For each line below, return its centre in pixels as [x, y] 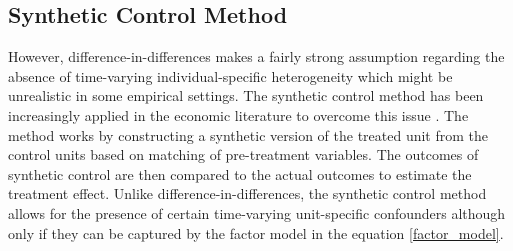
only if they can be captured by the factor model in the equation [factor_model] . [256, 232]
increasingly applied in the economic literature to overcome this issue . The [238, 114]
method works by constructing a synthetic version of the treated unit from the [248, 134]
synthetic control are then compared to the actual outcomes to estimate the [240, 173]
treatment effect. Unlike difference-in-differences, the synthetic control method [247, 193]
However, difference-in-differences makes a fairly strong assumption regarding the [256, 56]
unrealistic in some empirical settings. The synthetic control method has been [246, 95]
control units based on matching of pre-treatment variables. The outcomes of [243, 154]
